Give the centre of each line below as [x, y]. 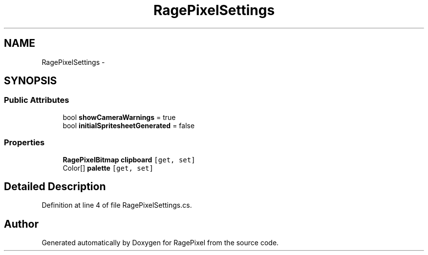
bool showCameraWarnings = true [119, 117]
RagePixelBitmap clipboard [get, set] [129, 159]
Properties [24, 143]
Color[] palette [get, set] [108, 168]
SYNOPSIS [31, 81]
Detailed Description [55, 186]
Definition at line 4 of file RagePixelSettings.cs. [117, 205]
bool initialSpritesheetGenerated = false [129, 125]
